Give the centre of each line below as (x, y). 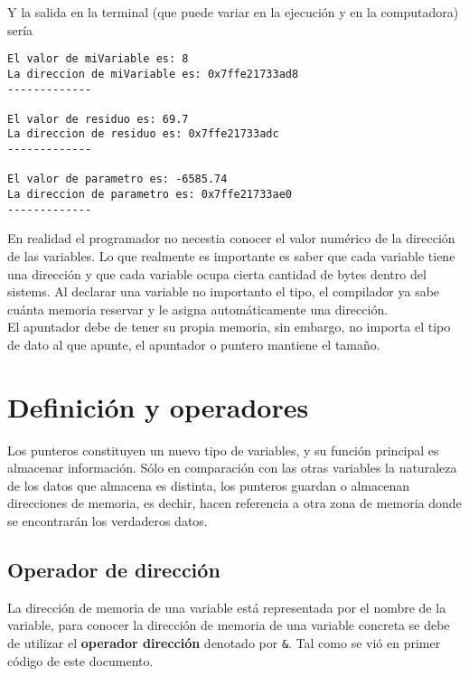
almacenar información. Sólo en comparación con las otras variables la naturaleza (232, 468)
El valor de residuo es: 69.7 (98, 119)
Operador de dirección (114, 570)
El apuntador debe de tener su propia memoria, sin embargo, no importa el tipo (229, 327)
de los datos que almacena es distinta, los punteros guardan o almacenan (209, 485)
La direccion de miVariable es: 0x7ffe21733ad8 (153, 74)
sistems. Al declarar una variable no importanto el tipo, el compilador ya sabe (224, 291)
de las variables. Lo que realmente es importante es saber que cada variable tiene (231, 256)
